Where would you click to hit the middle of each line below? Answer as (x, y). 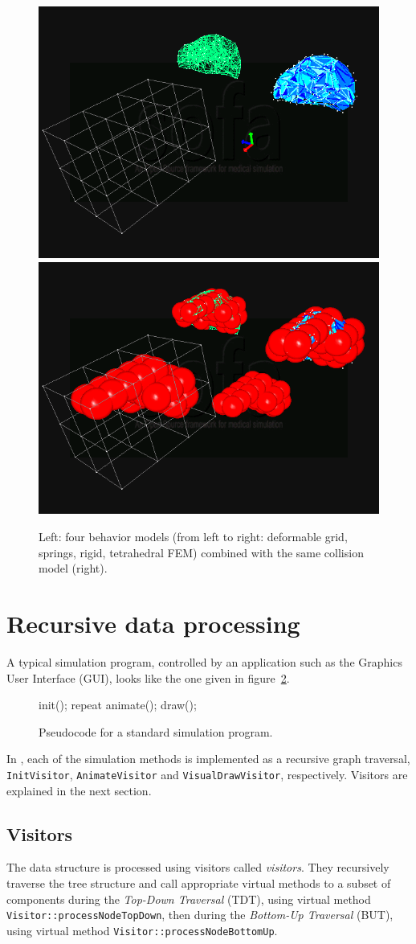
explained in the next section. (79, 790)
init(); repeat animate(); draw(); (118, 705)
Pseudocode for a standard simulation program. (156, 731)
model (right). (73, 568)
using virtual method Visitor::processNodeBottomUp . (142, 930)
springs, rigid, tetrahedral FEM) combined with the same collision (201, 552)
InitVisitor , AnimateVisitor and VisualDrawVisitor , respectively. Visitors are (207, 774)
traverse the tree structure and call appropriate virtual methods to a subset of (199, 882)
